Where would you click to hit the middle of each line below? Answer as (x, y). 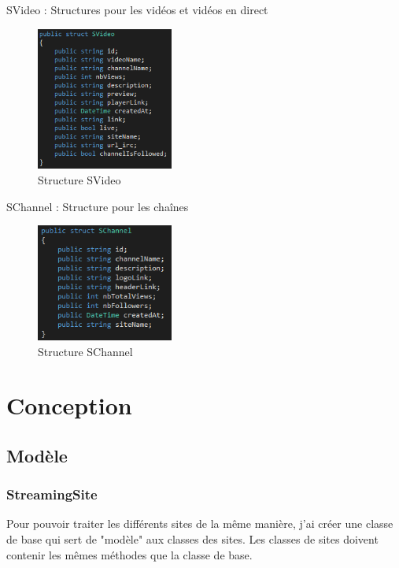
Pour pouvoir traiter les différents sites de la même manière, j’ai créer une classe (200, 523)
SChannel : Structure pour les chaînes (98, 206)
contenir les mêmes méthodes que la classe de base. (129, 554)
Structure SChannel (85, 351)
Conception (69, 405)
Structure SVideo (79, 179)
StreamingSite (52, 494)
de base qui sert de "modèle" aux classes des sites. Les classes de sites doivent (192, 539)
